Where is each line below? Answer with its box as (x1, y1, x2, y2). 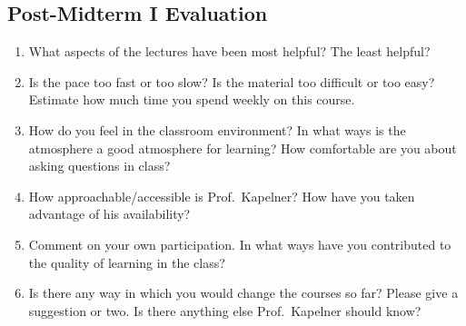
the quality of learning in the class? (28, 252, 225, 272)
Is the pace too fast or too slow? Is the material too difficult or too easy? (28, 72, 435, 91)
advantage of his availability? (28, 204, 191, 223)
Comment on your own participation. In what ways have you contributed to (28, 234, 451, 253)
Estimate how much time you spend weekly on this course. (28, 90, 355, 109)
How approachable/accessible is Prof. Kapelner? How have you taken (28, 186, 415, 205)
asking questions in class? (28, 156, 171, 175)
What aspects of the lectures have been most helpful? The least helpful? (28, 42, 431, 61)
